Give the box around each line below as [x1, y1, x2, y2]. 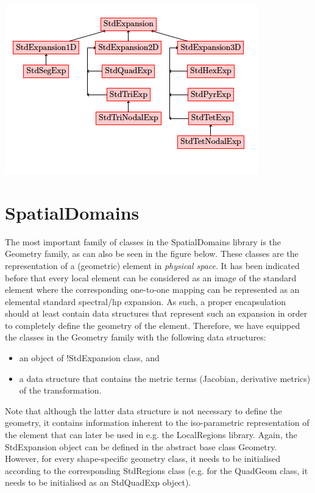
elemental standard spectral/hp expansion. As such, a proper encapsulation [5, 295, 286, 308]
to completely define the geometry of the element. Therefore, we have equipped [5, 318, 300, 331]
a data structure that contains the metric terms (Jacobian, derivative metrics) [19, 372, 311, 384]
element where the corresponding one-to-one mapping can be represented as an [5, 283, 300, 296]
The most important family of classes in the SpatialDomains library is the [5, 235, 281, 248]
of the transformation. [19, 384, 102, 397]
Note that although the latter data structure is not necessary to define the [5, 404, 282, 417]
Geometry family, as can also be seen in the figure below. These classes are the [5, 247, 299, 260]
